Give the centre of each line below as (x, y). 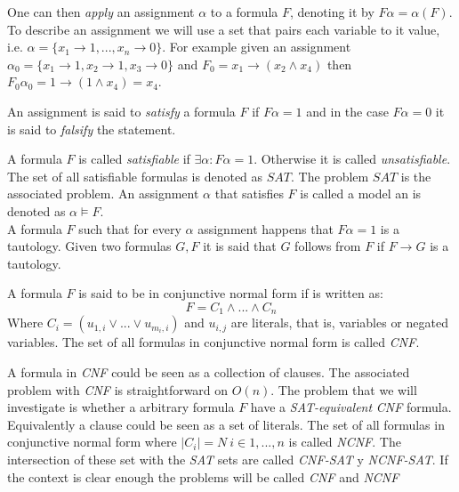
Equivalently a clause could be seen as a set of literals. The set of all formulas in (226, 424)
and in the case (347, 111)
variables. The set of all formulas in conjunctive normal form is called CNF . (213, 342)
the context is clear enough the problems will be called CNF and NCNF (203, 476)
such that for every (130, 228)
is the (416, 176)
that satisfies (249, 194)
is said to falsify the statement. (92, 129)
